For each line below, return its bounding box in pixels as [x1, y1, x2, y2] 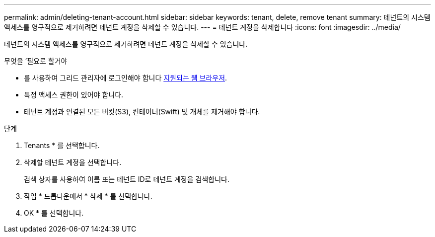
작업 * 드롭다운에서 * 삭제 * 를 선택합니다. [24, 192, 152, 200]
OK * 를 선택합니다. [24, 209, 84, 217]
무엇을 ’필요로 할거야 [4, 57, 68, 65]
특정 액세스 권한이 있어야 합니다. [24, 90, 124, 99]
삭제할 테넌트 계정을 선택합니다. [24, 158, 122, 166]
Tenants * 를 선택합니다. [24, 141, 100, 150]
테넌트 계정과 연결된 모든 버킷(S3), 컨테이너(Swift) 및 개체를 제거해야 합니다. [24, 107, 260, 116]
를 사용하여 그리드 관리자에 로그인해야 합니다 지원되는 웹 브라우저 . [24, 74, 227, 82]
